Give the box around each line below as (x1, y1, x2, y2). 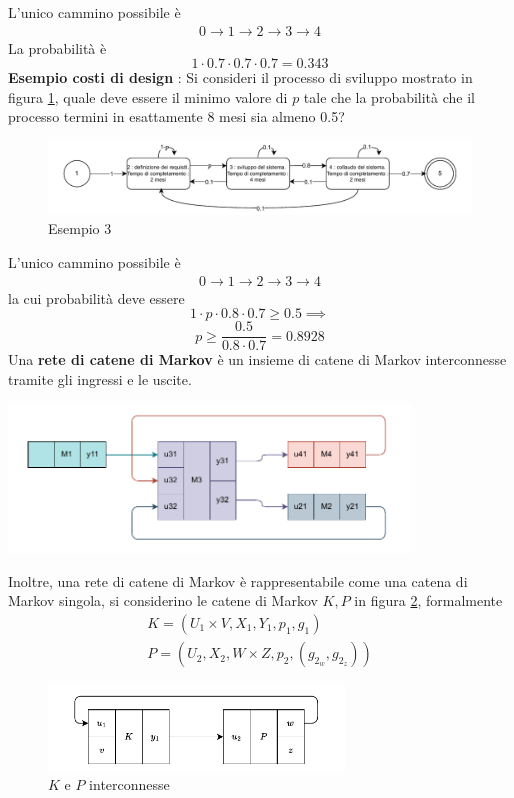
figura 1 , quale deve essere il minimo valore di (8, 86, 288, 107)
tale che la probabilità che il (303, 86, 475, 107)
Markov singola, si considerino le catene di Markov (8, 590, 318, 611)
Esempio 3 (48, 218, 112, 239)
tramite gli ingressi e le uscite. (8, 368, 192, 389)
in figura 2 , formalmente (354, 590, 503, 611)
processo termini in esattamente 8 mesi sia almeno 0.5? (8, 106, 345, 127)
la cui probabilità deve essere (8, 287, 185, 308)
